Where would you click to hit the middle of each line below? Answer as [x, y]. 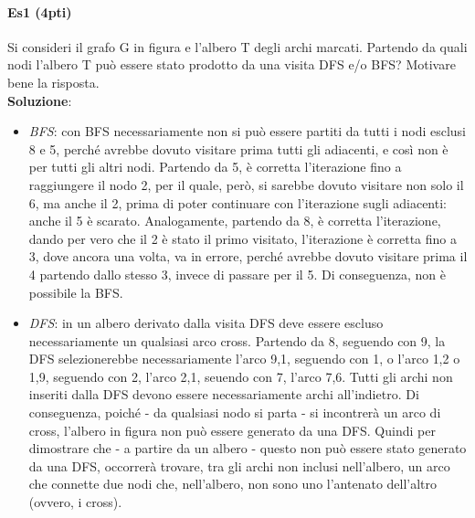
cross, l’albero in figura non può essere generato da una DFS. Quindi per [232, 430]
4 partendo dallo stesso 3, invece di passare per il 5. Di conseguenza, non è [237, 274]
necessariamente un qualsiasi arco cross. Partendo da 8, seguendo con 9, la [237, 340]
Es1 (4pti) [40, 11]
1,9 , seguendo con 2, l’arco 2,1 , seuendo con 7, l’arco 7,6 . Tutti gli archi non [241, 376]
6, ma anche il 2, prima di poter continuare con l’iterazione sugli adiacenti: [237, 202]
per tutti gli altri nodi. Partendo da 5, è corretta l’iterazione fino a [215, 167]
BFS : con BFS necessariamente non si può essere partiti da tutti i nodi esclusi [248, 131]
